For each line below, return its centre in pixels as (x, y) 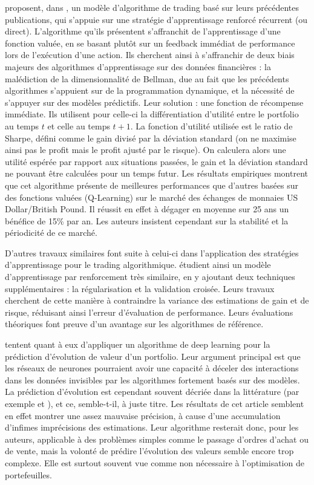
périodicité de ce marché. (51, 233)
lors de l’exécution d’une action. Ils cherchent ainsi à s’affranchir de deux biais (150, 55)
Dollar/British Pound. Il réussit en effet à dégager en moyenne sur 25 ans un (147, 209)
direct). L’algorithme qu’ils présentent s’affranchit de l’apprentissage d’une (143, 31)
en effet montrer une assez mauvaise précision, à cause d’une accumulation (143, 415)
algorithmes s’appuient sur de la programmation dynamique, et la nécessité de (150, 90)
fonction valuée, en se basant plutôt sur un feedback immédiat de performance (150, 43)
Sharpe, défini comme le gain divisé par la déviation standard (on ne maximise (151, 138)
